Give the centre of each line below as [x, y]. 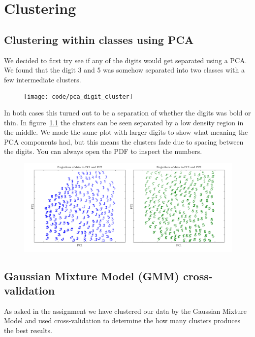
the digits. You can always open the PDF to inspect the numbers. [103, 151]
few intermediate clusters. [43, 79]
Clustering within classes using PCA [99, 39]
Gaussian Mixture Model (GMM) [92, 276]
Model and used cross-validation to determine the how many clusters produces [122, 320]
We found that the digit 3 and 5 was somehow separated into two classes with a [124, 70]
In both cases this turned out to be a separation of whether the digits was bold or [127, 113]
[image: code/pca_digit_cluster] [78, 97]
